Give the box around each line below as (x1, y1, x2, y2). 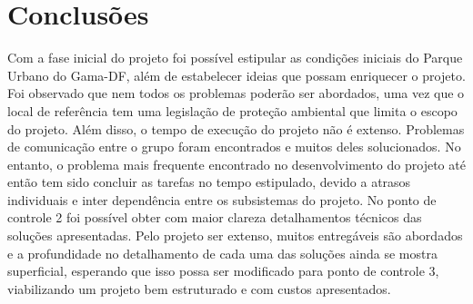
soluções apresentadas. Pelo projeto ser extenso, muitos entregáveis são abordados (7, 226, 463, 245)
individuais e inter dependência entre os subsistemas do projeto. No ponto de (7, 190, 437, 209)
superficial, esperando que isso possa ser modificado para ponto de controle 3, (7, 261, 439, 280)
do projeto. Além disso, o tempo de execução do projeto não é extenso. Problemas (7, 119, 465, 138)
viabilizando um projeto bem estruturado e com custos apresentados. (7, 279, 391, 298)
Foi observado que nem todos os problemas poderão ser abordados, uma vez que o (7, 83, 465, 103)
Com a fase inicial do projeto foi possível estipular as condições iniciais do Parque (7, 48, 463, 67)
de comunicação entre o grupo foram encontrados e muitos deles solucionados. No (7, 137, 461, 156)
